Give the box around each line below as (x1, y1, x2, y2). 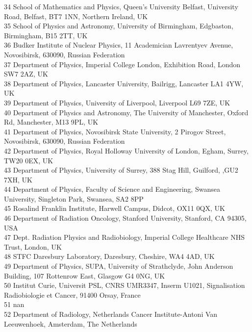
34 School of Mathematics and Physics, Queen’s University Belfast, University (4, 1, 238, 11)
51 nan (4, 299, 25, 309)
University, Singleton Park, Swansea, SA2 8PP (4, 193, 144, 204)
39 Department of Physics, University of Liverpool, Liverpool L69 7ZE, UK (4, 97, 230, 107)
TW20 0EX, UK (4, 155, 53, 165)
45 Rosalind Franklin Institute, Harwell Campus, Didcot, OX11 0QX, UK (4, 203, 225, 213)
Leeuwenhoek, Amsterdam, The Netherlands (4, 318, 137, 329)
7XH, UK (4, 174, 32, 184)
